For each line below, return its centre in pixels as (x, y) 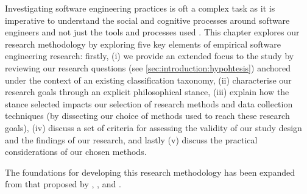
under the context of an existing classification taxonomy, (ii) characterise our (148, 80)
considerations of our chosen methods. (76, 152)
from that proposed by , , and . (63, 184)
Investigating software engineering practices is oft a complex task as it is (140, 8)
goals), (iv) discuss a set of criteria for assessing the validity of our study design (153, 127)
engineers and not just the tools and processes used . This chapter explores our (152, 32)
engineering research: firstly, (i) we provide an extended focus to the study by (150, 56)
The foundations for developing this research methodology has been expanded (150, 172)
